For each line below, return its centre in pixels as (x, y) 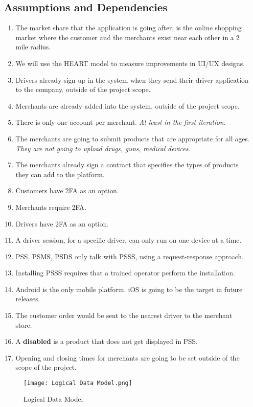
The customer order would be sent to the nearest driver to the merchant (124, 315)
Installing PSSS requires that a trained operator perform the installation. (125, 273)
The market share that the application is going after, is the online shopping (128, 28)
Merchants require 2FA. (51, 207)
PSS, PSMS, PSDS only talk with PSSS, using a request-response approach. (130, 256)
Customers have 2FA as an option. (67, 191)
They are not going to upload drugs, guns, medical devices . (103, 148)
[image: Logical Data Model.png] (78, 383)
